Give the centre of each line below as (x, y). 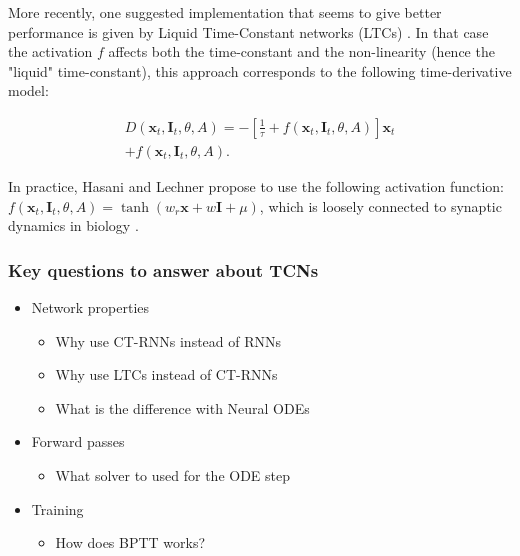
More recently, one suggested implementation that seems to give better (225, 12)
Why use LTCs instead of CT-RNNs (166, 374)
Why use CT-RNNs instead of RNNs (168, 340)
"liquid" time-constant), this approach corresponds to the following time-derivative (260, 70)
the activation (50, 51)
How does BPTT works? (130, 542)
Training (57, 508)
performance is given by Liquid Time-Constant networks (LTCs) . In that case (248, 31)
